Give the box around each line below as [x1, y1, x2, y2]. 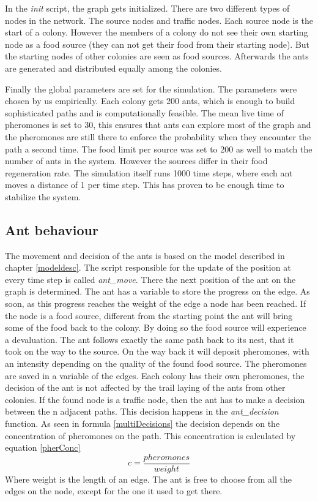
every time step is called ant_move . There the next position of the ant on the [5, 273, 296, 285]
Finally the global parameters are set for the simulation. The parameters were [5, 82, 297, 95]
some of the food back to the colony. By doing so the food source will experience [5, 321, 306, 334]
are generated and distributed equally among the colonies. [5, 61, 222, 74]
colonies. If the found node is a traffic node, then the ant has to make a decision [5, 393, 305, 405]
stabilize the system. [5, 190, 81, 203]
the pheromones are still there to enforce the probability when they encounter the [5, 130, 311, 143]
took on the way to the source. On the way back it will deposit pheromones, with [5, 345, 309, 358]
